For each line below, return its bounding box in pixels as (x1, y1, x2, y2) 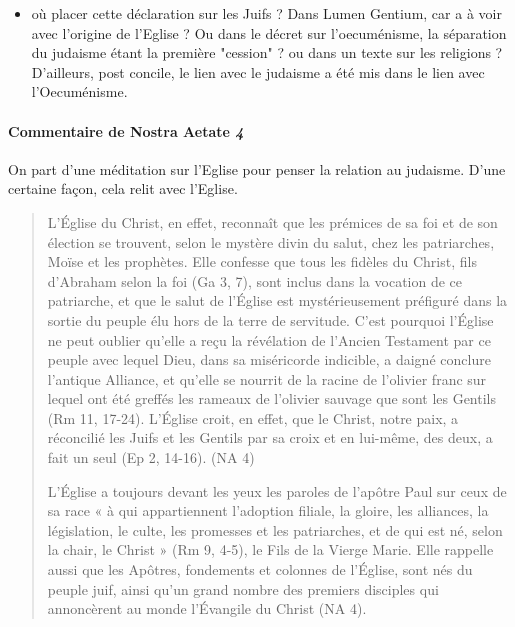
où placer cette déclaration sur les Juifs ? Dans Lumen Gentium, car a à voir (31, 3, 502, 23)
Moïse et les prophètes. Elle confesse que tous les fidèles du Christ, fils (47, 251, 477, 272)
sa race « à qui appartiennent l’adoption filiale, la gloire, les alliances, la (47, 500, 489, 521)
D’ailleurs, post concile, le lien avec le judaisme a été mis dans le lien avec (31, 61, 485, 82)
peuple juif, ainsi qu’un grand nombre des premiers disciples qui (47, 578, 439, 599)
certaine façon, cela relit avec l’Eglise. (8, 178, 238, 199)
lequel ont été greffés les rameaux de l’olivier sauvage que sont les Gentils (47, 388, 497, 409)
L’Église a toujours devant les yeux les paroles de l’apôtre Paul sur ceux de (47, 480, 507, 501)
